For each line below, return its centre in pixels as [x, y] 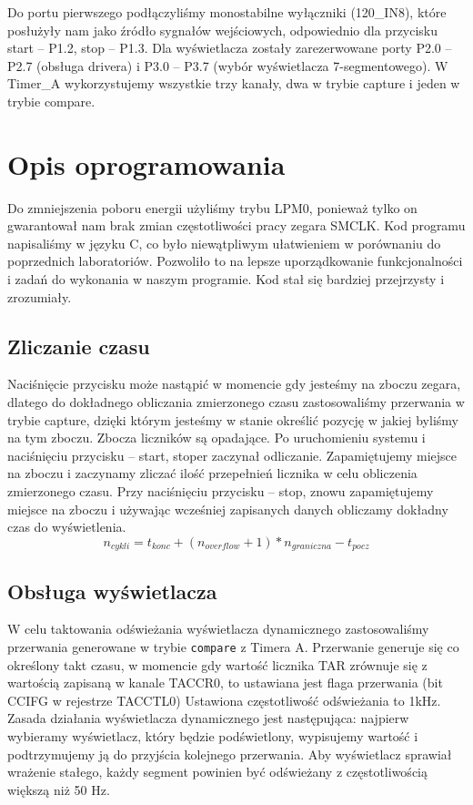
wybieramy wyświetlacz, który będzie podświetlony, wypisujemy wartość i [213, 736]
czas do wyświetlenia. [67, 527]
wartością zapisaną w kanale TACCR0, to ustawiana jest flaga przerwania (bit [225, 683]
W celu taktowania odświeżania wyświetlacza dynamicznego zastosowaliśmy [218, 629]
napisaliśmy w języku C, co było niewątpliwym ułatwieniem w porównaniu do [224, 243]
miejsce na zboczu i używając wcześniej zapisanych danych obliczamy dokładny [228, 509]
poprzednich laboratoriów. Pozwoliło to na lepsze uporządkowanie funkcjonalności [235, 261]
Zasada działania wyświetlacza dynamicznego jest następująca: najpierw [208, 718]
